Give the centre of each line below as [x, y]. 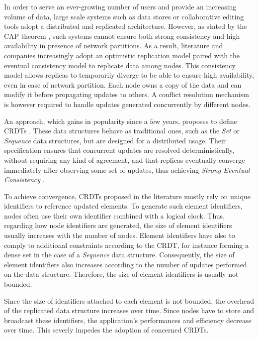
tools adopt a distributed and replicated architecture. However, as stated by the [126, 26]
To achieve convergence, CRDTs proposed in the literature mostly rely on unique [127, 196]
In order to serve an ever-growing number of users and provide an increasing [120, 6]
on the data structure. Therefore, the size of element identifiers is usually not [121, 274]
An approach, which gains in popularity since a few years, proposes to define [121, 121]
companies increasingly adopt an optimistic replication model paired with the [122, 55]
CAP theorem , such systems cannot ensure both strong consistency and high [122, 36]
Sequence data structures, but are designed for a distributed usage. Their [115, 140]
